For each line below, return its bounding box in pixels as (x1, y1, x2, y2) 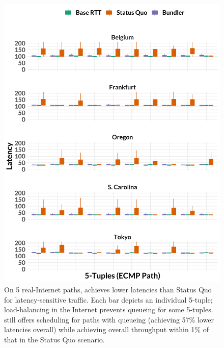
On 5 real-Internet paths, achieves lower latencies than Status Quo (4, 284, 212, 295)
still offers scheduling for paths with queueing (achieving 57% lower (4, 314, 214, 325)
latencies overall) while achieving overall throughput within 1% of (4, 324, 209, 335)
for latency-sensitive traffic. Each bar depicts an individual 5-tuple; (4, 294, 213, 305)
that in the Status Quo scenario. (4, 334, 105, 344)
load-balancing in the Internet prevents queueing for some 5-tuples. (4, 304, 213, 315)
